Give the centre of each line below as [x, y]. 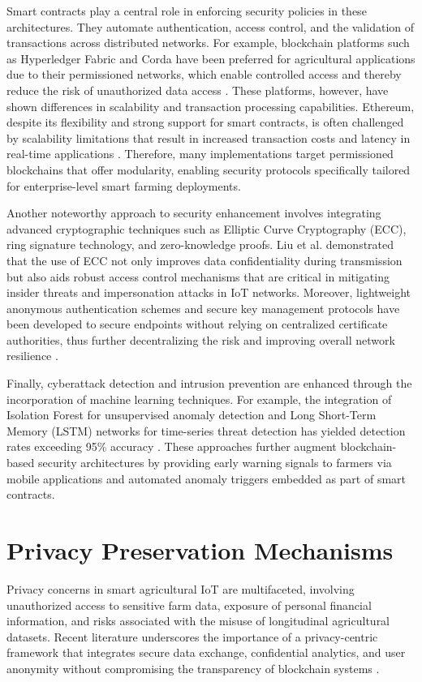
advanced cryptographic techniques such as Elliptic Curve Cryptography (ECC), [207, 228]
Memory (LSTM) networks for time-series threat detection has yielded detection [206, 430]
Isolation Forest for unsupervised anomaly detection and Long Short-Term [192, 415]
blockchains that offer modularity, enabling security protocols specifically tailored [209, 169]
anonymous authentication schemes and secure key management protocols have [203, 308]
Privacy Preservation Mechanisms [200, 550]
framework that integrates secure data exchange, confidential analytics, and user [206, 652]
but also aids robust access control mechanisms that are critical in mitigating [198, 276]
